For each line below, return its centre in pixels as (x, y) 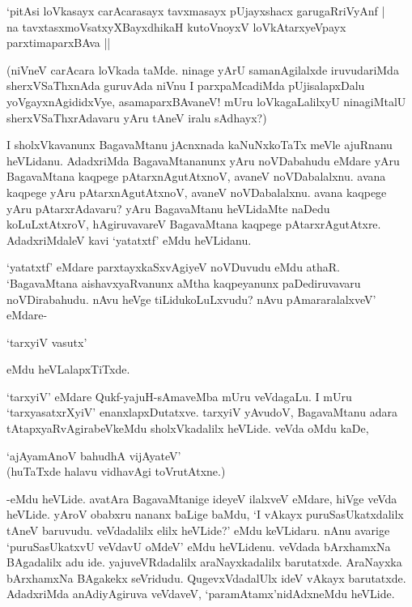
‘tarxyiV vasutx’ (47, 342)
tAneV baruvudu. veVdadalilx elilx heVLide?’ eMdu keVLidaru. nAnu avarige (198, 530)
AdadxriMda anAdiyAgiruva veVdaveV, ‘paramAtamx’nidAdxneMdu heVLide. (201, 594)
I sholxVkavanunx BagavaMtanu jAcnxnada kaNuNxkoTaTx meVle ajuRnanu (200, 145)
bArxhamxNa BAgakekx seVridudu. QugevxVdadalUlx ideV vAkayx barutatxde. (206, 577)
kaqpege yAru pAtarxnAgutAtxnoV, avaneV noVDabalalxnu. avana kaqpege (197, 192)
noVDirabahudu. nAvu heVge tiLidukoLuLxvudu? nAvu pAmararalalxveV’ (191, 299)
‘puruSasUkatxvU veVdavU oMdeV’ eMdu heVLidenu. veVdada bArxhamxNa (199, 546)
